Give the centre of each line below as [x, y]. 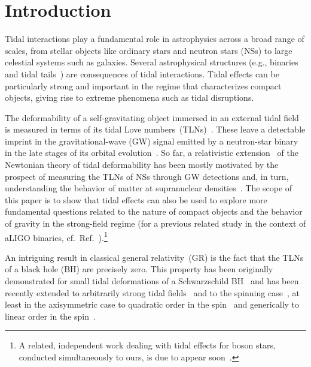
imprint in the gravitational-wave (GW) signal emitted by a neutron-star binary [152, 141]
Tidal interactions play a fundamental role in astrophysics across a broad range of [155, 39]
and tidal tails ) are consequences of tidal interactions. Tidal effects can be [142, 73]
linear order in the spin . [50, 316]
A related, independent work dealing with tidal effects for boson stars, [147, 345]
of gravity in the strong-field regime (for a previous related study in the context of [155, 223]
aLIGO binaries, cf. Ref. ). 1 [56, 236]
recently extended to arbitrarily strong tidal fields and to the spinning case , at [152, 292]
